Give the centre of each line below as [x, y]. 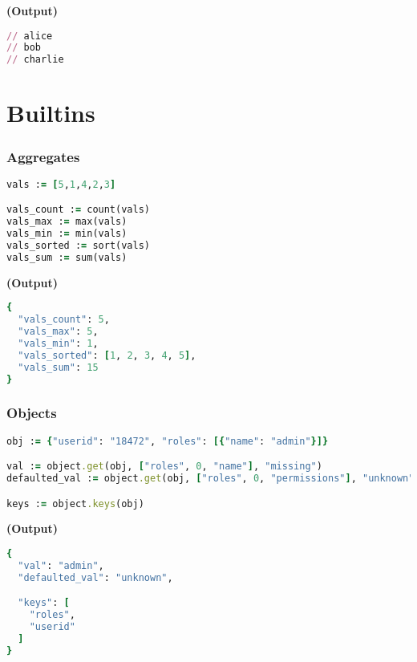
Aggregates [43, 156]
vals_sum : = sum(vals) [67, 257]
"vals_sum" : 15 [58, 367]
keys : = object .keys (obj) [75, 504]
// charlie [35, 60]
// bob [24, 48]
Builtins [51, 113]
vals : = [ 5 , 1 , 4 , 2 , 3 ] [61, 184]
